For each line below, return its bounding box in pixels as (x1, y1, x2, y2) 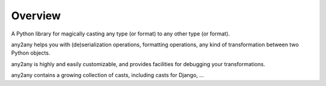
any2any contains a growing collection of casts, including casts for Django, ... (11, 72, 205, 79)
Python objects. (11, 49, 51, 57)
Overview (11, 9, 61, 22)
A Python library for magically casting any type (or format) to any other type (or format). (11, 30, 230, 37)
